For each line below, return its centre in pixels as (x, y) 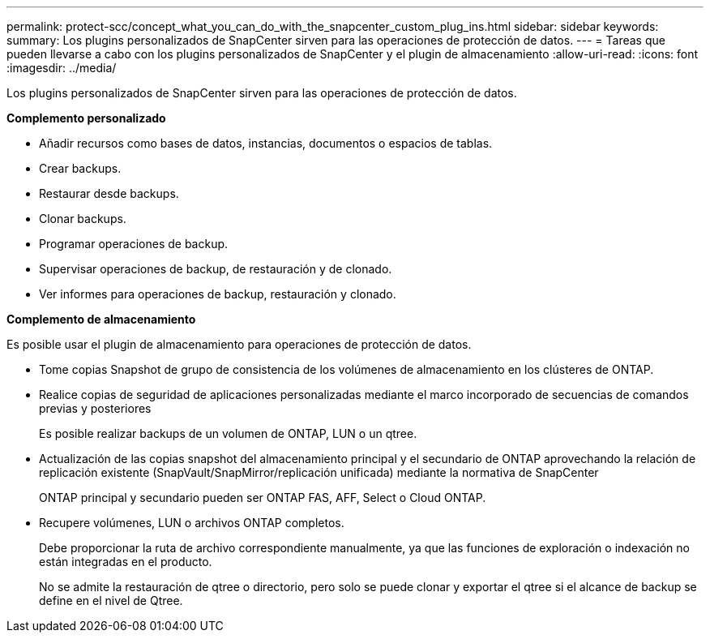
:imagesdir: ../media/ (62, 68)
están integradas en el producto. (126, 562)
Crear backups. (80, 168)
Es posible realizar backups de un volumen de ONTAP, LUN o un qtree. (228, 433)
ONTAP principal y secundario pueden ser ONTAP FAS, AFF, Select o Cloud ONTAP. (263, 497)
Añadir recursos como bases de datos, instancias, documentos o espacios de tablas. (266, 143)
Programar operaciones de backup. (134, 244)
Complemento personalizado (86, 118)
